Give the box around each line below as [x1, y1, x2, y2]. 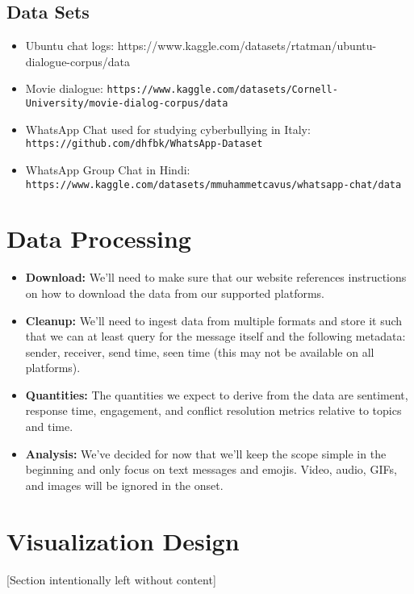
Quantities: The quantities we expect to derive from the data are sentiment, [25, 386, 408, 403]
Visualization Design [6, 524, 240, 557]
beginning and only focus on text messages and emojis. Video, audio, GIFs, [25, 461, 397, 478]
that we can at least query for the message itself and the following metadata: [25, 328, 406, 345]
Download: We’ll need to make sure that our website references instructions [25, 269, 407, 286]
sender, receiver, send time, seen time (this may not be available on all [25, 343, 374, 360]
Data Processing [6, 222, 191, 255]
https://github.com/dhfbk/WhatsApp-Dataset [25, 138, 263, 150]
